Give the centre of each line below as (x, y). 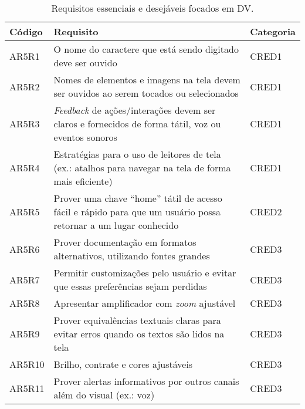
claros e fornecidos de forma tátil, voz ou (137, 124)
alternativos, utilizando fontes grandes (132, 256)
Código (26, 31)
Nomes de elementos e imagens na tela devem (147, 80)
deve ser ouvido (85, 62)
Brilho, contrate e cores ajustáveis (123, 364)
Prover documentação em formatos (125, 242)
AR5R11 (27, 388)
